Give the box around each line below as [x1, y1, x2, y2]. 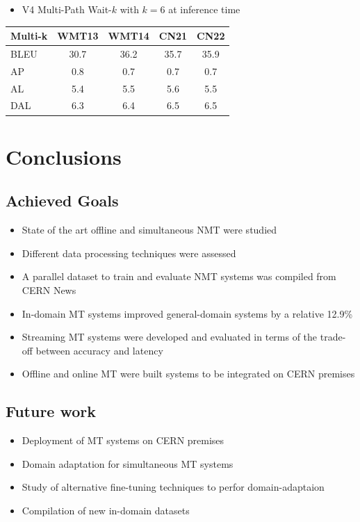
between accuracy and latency [35, 343, 163, 357]
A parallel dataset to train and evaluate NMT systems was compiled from [22, 269, 336, 284]
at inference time [168, 2, 240, 16]
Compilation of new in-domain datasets [22, 503, 190, 517]
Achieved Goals [6, 190, 119, 211]
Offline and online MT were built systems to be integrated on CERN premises [22, 366, 355, 381]
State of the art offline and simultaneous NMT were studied [22, 222, 277, 237]
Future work [6, 400, 97, 422]
